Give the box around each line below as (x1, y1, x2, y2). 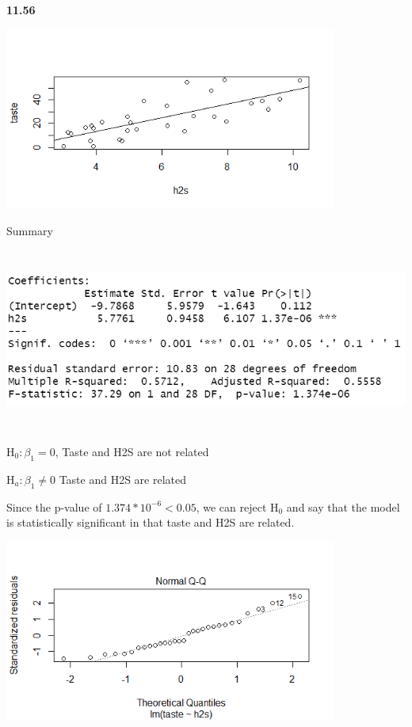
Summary (6, 222, 53, 238)
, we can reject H (196, 498, 279, 515)
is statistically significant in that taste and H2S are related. (6, 514, 295, 531)
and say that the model (286, 498, 400, 515)
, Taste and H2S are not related (55, 443, 209, 459)
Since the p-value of (6, 498, 102, 515)
